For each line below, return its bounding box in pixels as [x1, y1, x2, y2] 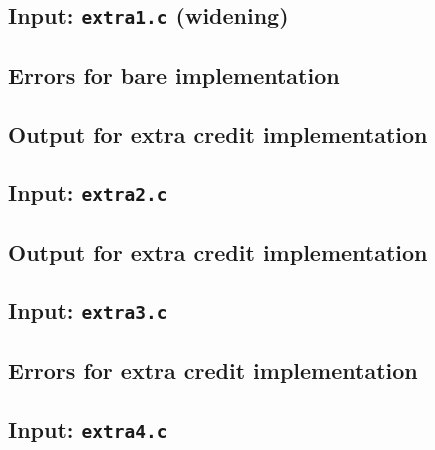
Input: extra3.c [8, 295, 168, 326]
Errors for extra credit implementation [8, 354, 418, 385]
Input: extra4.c [8, 413, 168, 444]
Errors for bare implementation [8, 59, 340, 90]
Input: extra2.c [8, 177, 168, 208]
